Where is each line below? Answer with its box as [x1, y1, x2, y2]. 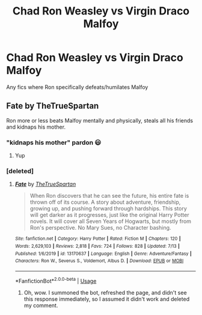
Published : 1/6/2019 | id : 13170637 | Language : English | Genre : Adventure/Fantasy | [14, 251, 192, 257]
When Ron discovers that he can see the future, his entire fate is [29, 192, 189, 200]
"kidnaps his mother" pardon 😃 [6, 138, 102, 147]
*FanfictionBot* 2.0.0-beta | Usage [14, 276, 97, 284]
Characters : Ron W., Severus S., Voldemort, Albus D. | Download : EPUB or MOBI [14, 258, 184, 264]
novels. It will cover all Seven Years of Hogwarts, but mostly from [29, 218, 191, 225]
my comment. [23, 302, 58, 309]
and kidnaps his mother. [6, 123, 66, 130]
